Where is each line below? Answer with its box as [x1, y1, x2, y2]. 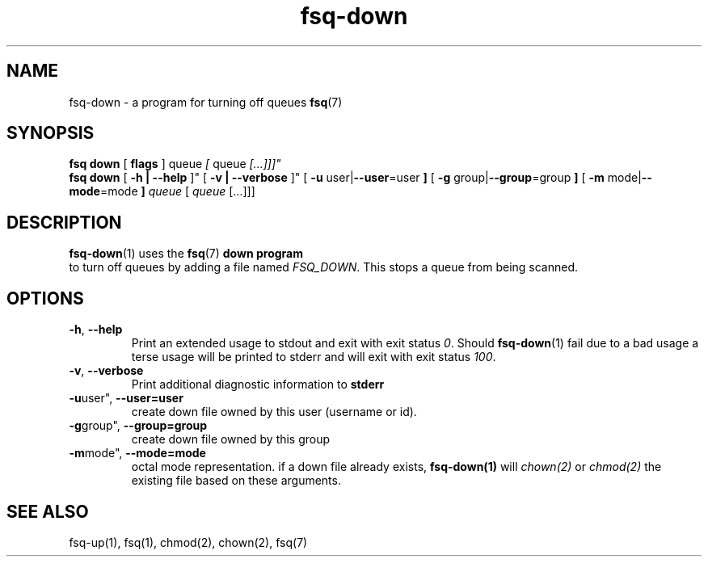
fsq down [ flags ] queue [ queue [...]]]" [69, 157, 281, 171]
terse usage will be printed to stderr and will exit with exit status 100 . [131, 350, 496, 364]
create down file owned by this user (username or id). [131, 405, 417, 419]
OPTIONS [6, 288, 84, 309]
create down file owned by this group [131, 432, 331, 447]
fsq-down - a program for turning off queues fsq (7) [69, 95, 343, 109]
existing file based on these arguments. [131, 473, 341, 488]
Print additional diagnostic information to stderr [131, 377, 385, 392]
